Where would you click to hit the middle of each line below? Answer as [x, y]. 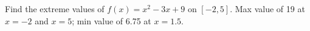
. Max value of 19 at [267, 9]
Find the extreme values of [55, 9]
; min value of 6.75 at [112, 20]
